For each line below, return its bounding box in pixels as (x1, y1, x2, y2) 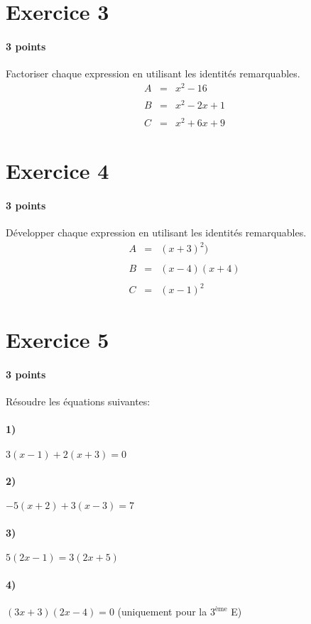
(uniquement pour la (117, 604, 207, 619)
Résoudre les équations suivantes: (6, 394, 151, 409)
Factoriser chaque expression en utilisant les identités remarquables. (6, 66, 300, 81)
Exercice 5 (6, 325, 109, 354)
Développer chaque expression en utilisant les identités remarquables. (6, 225, 307, 240)
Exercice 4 (6, 156, 109, 185)
